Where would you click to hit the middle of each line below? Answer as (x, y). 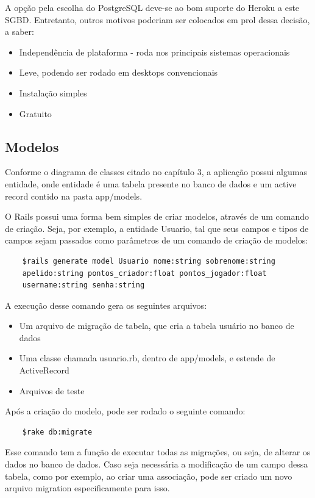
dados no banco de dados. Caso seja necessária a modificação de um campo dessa (157, 464)
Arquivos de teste (52, 390)
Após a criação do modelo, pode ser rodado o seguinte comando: (125, 411)
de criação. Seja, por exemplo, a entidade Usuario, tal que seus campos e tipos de (157, 228)
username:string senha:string (83, 285)
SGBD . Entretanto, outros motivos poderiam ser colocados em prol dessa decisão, (157, 19)
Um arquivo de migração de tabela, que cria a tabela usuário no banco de (157, 326)
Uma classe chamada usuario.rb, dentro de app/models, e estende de (147, 358)
